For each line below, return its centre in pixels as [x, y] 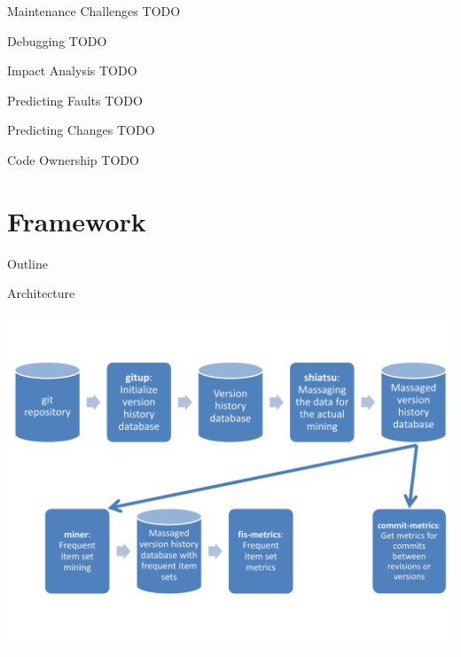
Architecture [41, 293]
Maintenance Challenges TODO [94, 11]
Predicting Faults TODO [75, 100]
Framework [77, 220]
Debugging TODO [57, 40]
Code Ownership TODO [73, 159]
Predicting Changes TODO [81, 130]
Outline [27, 263]
